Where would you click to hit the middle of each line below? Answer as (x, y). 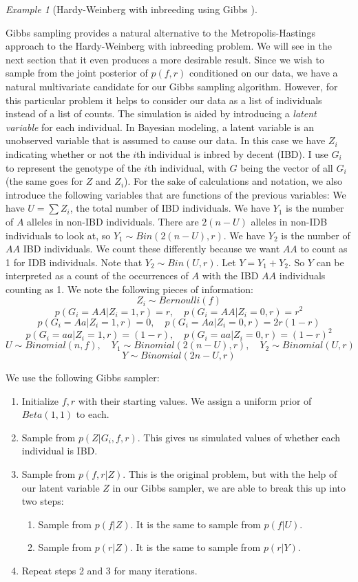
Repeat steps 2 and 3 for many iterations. (109, 570)
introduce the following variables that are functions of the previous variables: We (176, 194)
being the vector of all (287, 167)
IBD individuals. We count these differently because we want (151, 249)
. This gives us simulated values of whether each (239, 437)
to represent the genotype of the (73, 167)
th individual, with (187, 167)
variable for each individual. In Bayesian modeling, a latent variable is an (160, 127)
